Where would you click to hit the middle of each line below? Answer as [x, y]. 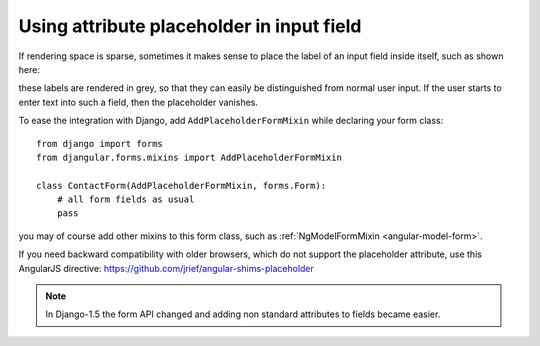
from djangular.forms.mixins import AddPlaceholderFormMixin [189, 157]
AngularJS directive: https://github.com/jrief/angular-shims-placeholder [166, 268]
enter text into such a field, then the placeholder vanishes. [138, 102]
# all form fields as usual [125, 199]
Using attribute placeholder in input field [190, 26]
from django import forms [100, 143]
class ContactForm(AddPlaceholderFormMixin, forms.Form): [181, 185]
